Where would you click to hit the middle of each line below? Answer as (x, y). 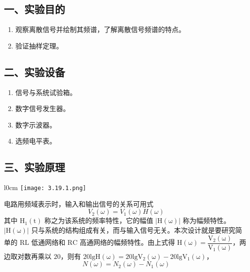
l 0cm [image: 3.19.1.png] (45, 187)
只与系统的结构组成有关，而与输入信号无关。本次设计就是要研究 (133, 230)
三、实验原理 (34, 167)
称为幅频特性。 (207, 220)
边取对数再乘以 (28, 256)
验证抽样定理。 (39, 45)
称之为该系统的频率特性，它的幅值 (99, 220)
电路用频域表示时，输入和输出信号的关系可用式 (79, 203)
